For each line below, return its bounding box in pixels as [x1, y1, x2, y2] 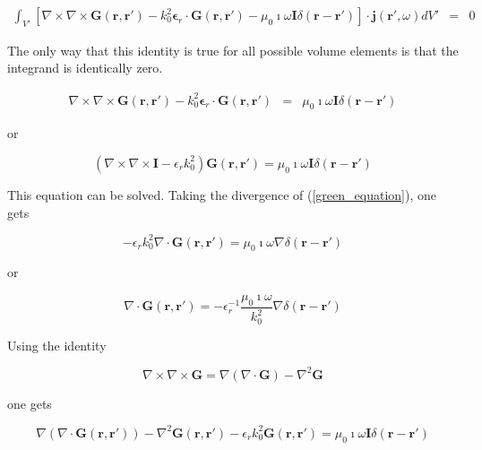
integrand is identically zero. [7, 58, 163, 77]
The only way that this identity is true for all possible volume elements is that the [7, 40, 459, 59]
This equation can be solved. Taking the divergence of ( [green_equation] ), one [7, 185, 436, 203]
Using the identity [7, 335, 107, 354]
